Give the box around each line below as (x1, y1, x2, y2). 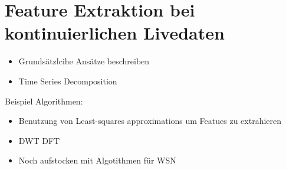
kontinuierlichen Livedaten (5, 21, 225, 45)
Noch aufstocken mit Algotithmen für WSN (18, 154, 176, 166)
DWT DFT (18, 134, 60, 146)
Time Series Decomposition (18, 74, 117, 87)
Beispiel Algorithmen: (5, 94, 83, 107)
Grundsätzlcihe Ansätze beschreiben (18, 55, 150, 67)
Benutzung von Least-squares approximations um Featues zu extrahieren (18, 115, 282, 127)
